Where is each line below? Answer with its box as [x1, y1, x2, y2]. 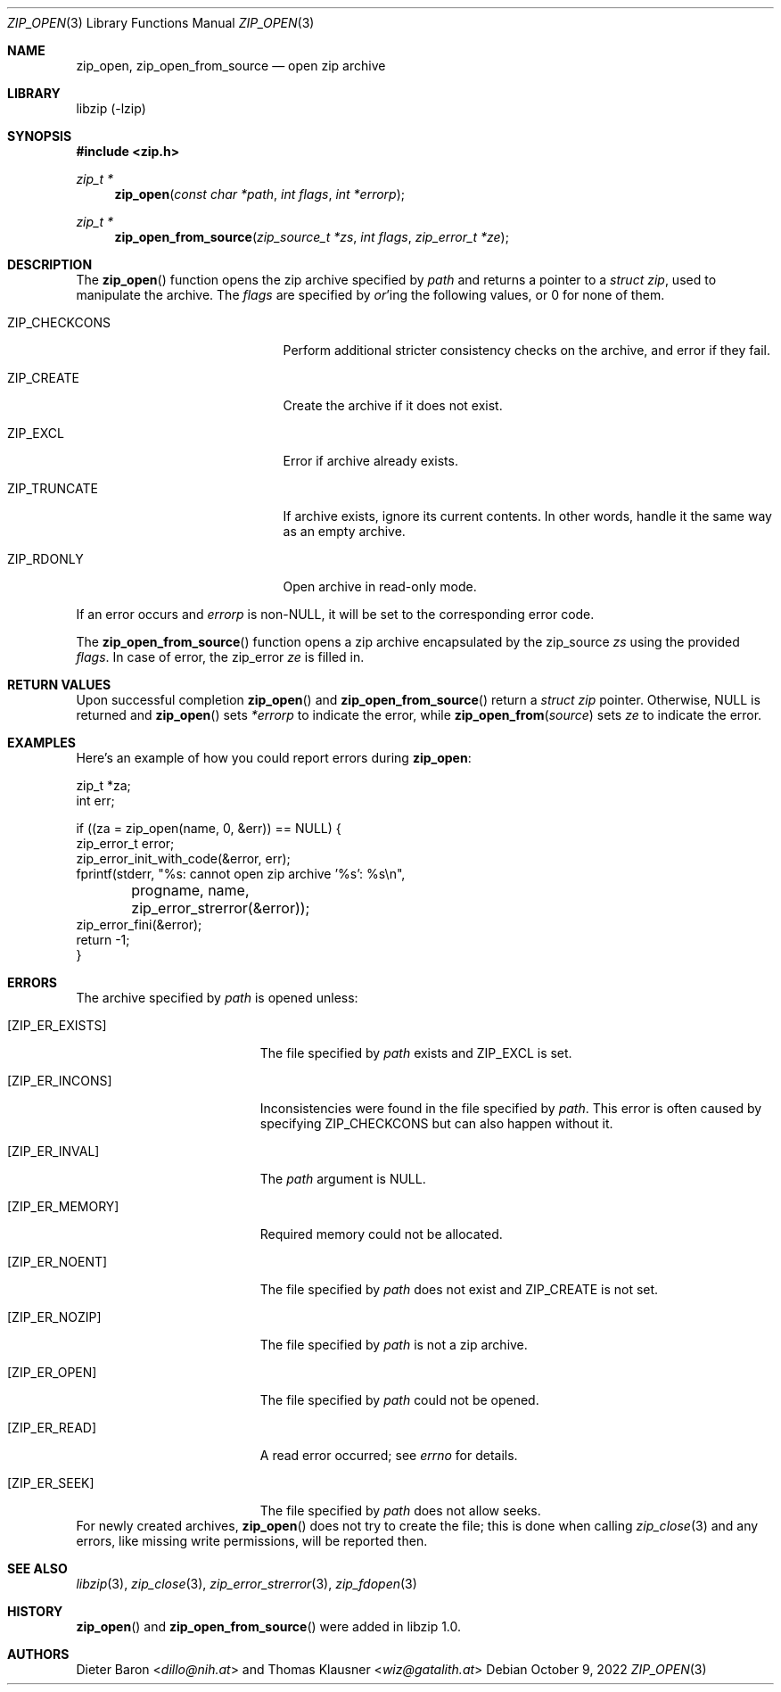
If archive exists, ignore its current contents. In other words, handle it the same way [283, 508, 772, 524]
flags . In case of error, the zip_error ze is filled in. [76, 649, 365, 664]
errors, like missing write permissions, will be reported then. [76, 1533, 428, 1548]
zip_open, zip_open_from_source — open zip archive [76, 58, 386, 73]
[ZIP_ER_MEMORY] [7, 1199, 119, 1214]
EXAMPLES [7, 735, 76, 750]
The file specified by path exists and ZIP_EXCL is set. [259, 1045, 572, 1061]
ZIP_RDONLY [7, 551, 84, 566]
